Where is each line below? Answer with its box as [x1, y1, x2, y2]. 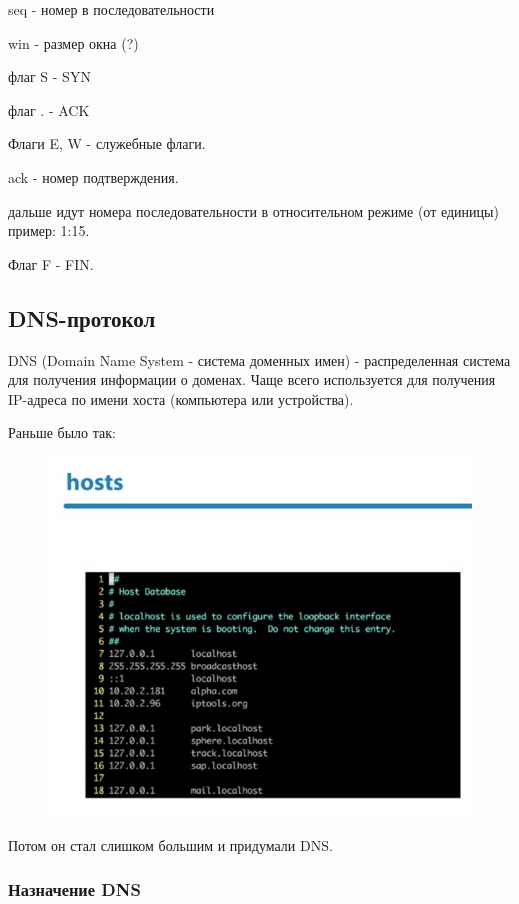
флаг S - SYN [8, 66, 91, 87]
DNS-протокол [8, 302, 156, 333]
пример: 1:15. [8, 220, 90, 241]
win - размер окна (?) [8, 32, 139, 53]
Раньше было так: [8, 422, 116, 443]
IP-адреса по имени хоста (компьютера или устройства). [8, 388, 354, 409]
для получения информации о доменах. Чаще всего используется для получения [8, 369, 496, 390]
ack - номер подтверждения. [8, 166, 179, 187]
